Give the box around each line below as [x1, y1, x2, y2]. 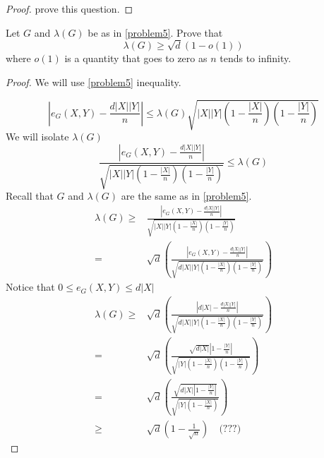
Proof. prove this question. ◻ [6, 1, 133, 16]
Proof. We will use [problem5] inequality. [6, 74, 181, 89]
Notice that [6, 279, 55, 294]
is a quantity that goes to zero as [64, 51, 208, 66]
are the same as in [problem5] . [121, 188, 252, 203]
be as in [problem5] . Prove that [88, 25, 223, 40]
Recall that [6, 188, 54, 203]
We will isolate [6, 129, 69, 144]
